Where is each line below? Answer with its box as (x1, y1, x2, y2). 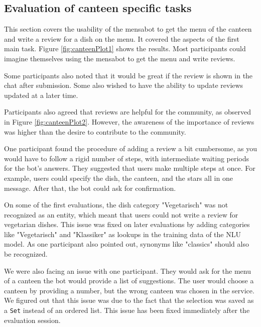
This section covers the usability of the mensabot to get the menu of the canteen (4, 24, 252, 34)
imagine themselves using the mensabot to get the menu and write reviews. (4, 53, 235, 63)
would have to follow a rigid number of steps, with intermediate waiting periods (4, 153, 249, 163)
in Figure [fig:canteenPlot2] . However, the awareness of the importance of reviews (4, 116, 254, 127)
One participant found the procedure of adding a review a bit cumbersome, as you (4, 143, 257, 154)
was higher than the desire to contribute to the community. (4, 126, 186, 137)
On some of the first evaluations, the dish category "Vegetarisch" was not (4, 199, 228, 210)
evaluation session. (4, 314, 61, 325)
